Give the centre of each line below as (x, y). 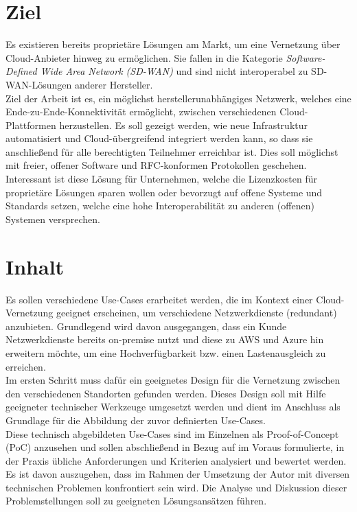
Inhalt (35, 266)
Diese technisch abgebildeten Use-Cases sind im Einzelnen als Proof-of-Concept (172, 433)
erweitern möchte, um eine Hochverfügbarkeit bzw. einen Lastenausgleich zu (166, 352)
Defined (21, 71)
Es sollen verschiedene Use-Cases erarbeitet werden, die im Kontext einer (159, 299)
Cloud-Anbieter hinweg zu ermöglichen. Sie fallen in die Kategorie (144, 57)
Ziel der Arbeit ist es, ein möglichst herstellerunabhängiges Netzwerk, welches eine (178, 98)
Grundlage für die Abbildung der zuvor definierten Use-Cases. (136, 420)
